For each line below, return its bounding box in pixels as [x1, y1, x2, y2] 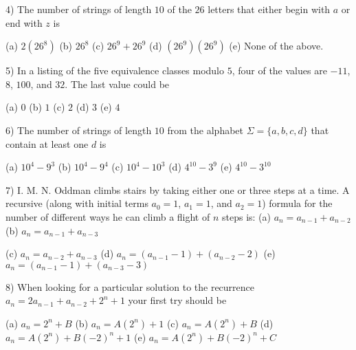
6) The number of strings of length [5, 122, 152, 137]
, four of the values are [232, 63, 327, 78]
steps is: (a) [221, 209, 271, 223]
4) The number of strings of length [5, 2, 152, 16]
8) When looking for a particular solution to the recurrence [5, 279, 255, 294]
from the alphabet [167, 122, 244, 137]
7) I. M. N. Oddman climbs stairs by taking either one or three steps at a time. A [5, 182, 350, 197]
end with [5, 15, 43, 30]
